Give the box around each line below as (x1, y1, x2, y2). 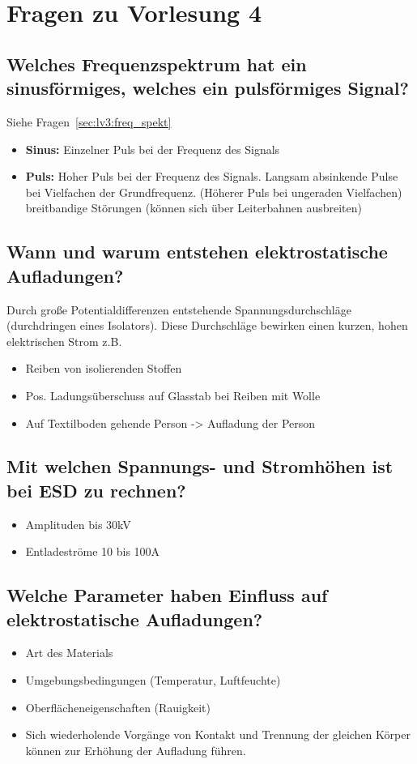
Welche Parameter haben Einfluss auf (6, 583, 328, 608)
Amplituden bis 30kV (25, 515, 131, 532)
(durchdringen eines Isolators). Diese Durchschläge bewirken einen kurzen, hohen (6, 317, 408, 334)
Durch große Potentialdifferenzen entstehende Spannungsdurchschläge (6, 301, 351, 318)
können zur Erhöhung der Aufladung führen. (25, 741, 246, 758)
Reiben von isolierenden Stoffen (25, 360, 182, 377)
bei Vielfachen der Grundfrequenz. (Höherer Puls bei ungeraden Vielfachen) (25, 183, 402, 200)
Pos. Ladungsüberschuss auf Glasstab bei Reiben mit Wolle (25, 386, 321, 403)
